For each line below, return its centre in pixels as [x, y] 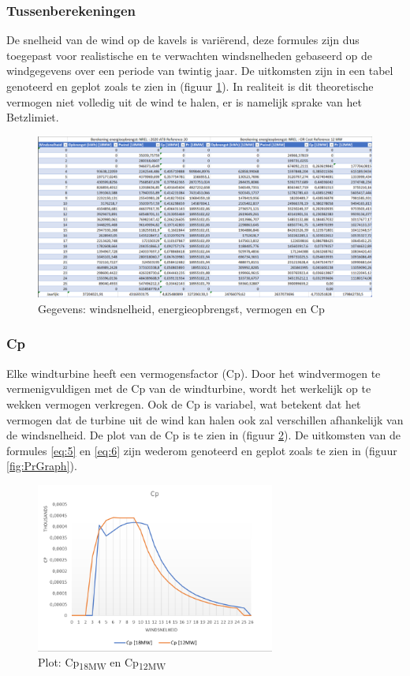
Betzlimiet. [33, 117]
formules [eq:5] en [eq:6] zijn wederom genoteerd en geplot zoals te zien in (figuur [202, 450]
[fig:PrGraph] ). [42, 466]
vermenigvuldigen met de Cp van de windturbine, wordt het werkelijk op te [189, 388]
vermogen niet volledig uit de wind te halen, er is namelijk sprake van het [184, 101]
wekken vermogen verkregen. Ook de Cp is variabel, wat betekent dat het [184, 403]
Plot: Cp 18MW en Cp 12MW [102, 663]
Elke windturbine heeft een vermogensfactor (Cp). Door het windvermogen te [194, 373]
